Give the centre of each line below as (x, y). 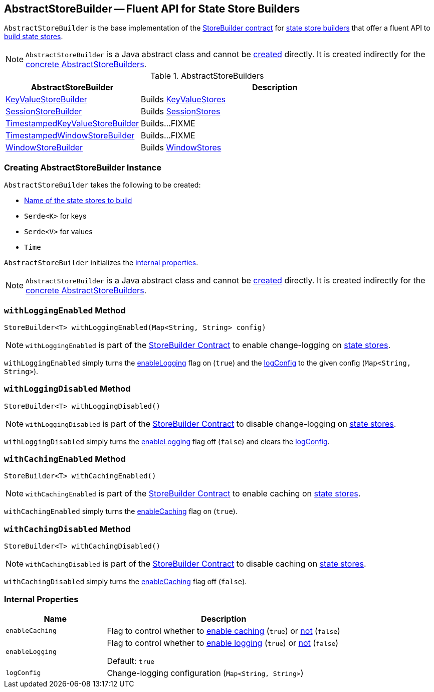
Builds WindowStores (181, 148)
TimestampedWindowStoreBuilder (70, 136)
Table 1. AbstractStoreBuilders (207, 76)
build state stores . (34, 37)
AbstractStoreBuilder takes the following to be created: (102, 185)
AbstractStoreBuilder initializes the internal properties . (101, 263)
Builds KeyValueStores (183, 100)
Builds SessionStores (181, 112)
